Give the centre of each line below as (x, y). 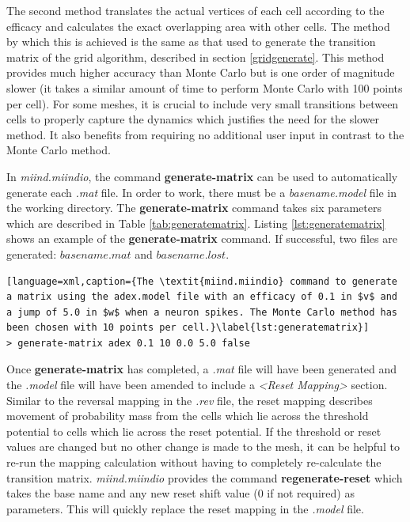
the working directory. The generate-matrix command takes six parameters (194, 208)
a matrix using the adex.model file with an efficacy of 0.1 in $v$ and (202, 297)
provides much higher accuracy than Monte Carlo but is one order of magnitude (201, 72)
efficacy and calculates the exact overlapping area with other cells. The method (198, 26)
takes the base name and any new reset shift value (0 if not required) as (180, 493)
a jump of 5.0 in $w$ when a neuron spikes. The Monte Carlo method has (202, 312)
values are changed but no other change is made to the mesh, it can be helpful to (203, 446)
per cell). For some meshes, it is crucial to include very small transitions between (203, 103)
